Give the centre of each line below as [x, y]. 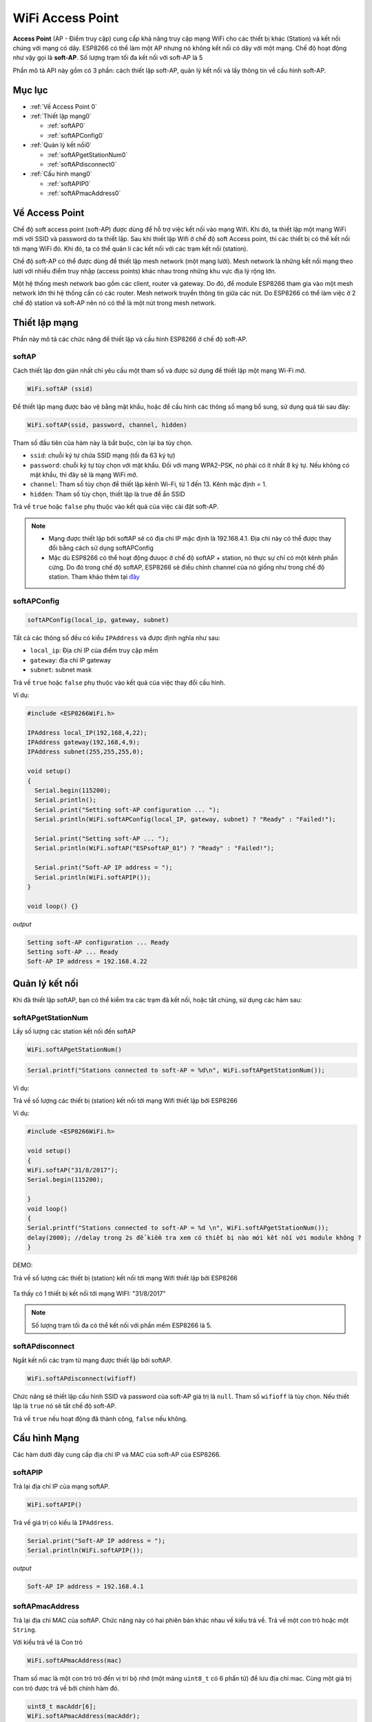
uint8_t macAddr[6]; [62, 1706]
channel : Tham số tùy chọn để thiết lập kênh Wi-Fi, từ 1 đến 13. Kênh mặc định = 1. [148, 484]
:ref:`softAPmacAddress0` [84, 194]
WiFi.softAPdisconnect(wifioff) [82, 1378]
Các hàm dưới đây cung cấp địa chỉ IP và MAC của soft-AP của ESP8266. [117, 1455]
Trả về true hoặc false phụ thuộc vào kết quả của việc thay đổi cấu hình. [119, 683]
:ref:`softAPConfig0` [76, 135]
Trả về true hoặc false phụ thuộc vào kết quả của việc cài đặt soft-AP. [116, 507]
